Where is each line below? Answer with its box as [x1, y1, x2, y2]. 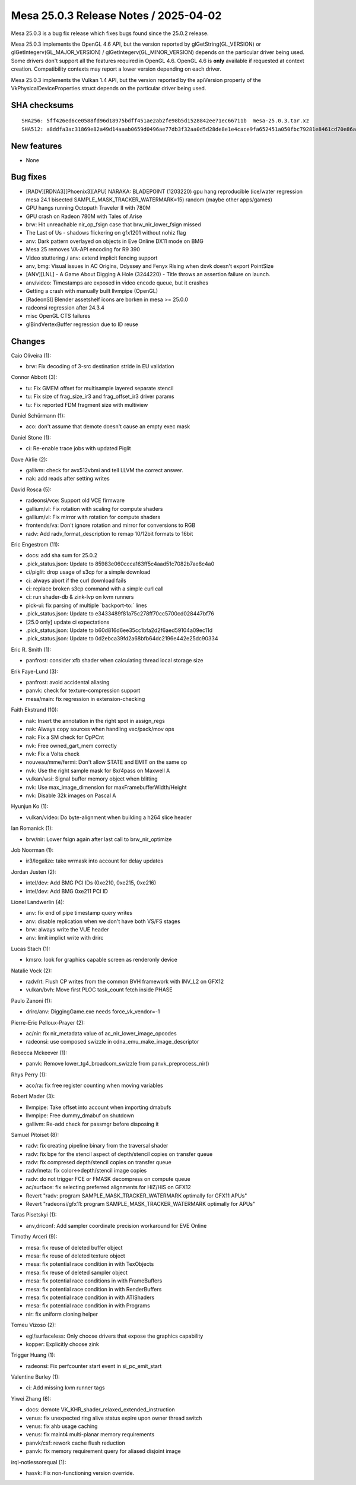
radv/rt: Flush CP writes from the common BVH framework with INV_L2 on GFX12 [26, 978, 224, 985]
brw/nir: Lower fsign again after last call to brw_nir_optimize [26, 835, 172, 843]
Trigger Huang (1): [11, 1351, 56, 1358]
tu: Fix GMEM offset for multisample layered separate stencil [26, 384, 174, 391]
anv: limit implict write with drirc [26, 934, 104, 941]
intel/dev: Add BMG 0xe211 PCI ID [26, 887, 108, 895]
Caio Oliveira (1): [11, 352, 52, 359]
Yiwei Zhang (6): [11, 1395, 52, 1402]
